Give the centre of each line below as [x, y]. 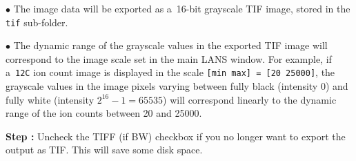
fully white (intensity [50, 99]
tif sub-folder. [37, 22]
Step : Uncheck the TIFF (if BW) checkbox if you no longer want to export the [176, 136]
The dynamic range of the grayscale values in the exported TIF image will [170, 45]
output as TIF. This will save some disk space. [104, 150]
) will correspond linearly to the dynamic [250, 99]
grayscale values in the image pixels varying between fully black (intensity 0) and [177, 86]
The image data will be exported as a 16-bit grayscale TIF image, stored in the [182, 8]
